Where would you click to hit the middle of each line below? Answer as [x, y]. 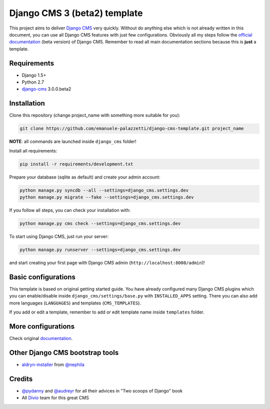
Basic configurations [42, 277]
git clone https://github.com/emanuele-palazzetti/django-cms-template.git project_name [132, 128]
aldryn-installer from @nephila [53, 364]
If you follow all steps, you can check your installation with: [70, 210]
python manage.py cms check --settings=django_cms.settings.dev [100, 223]
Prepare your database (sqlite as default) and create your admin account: [85, 177]
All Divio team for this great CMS [55, 398]
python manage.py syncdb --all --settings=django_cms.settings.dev [104, 190]
